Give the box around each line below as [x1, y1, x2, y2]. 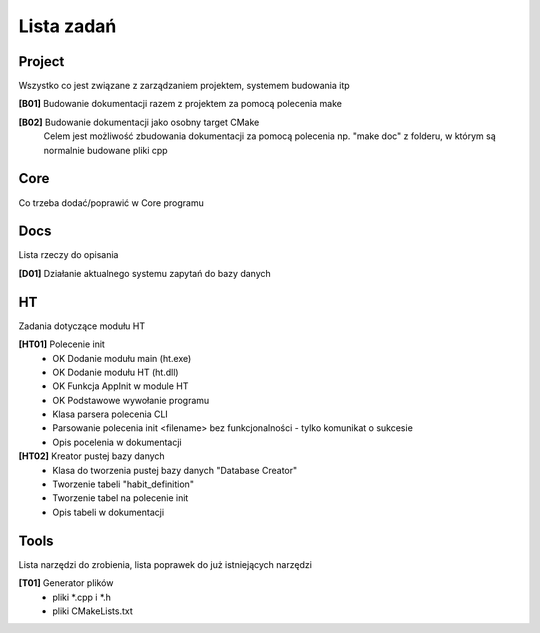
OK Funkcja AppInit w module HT [52, 380, 189, 392]
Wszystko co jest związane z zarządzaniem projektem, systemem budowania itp [18, 80, 350, 92]
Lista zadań [18, 15, 117, 37]
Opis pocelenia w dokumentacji [52, 436, 182, 448]
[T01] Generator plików [18, 577, 114, 589]
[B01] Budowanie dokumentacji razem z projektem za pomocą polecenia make [18, 98, 342, 110]
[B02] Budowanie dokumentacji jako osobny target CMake [18, 116, 260, 128]
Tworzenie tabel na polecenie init [52, 492, 189, 504]
